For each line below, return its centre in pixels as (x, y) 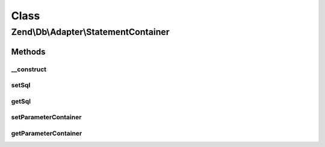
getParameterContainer (47, 133)
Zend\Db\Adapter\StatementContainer (90, 32)
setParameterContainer (46, 117)
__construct (29, 69)
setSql (21, 86)
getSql (21, 101)
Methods (28, 52)
